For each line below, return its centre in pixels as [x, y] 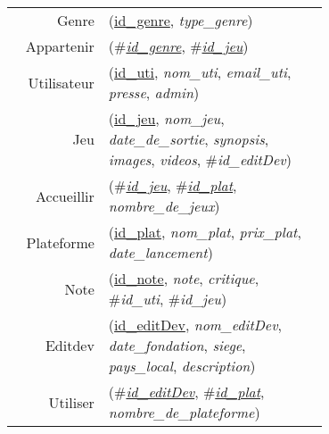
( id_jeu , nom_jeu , [166, 118]
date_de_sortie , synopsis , [189, 139]
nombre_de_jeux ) [164, 206]
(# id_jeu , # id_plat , [173, 185]
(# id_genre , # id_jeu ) [178, 46]
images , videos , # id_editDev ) [200, 159]
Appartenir [60, 46]
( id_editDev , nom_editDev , [195, 325]
